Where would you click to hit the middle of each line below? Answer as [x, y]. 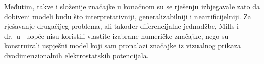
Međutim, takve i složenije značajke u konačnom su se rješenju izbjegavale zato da [132, 6]
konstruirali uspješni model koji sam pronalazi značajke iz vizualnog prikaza [123, 46]
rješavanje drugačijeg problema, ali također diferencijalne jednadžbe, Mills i [122, 26]
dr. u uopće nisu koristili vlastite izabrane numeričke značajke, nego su [117, 36]
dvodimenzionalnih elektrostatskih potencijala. [76, 55]
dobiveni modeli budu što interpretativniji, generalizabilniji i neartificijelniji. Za [128, 16]
